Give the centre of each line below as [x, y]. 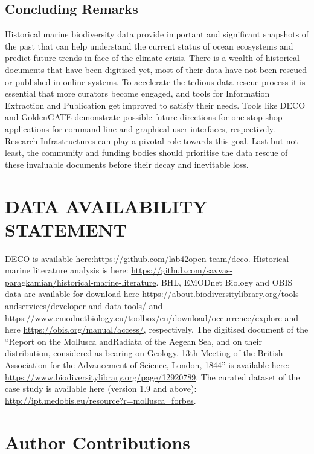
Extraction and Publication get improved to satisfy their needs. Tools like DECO [155, 105]
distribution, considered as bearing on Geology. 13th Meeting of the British [144, 353]
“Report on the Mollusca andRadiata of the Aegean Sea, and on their [134, 341]
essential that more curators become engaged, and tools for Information [137, 93]
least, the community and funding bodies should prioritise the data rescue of [146, 152]
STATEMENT [66, 229]
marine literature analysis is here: [67, 270]
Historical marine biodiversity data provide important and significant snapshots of [157, 34]
